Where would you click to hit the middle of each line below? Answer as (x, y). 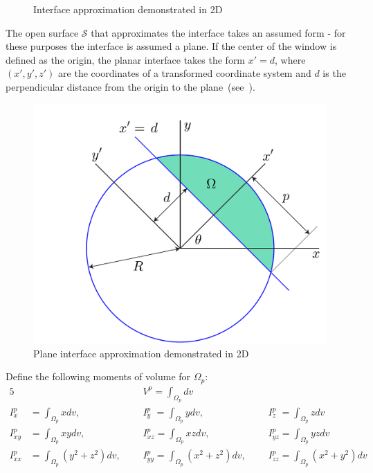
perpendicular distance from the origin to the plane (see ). (130, 86)
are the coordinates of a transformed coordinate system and (185, 73)
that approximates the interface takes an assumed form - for (218, 32)
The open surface (42, 32)
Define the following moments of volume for (98, 376)
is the (334, 73)
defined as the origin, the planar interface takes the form (126, 59)
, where (290, 59)
